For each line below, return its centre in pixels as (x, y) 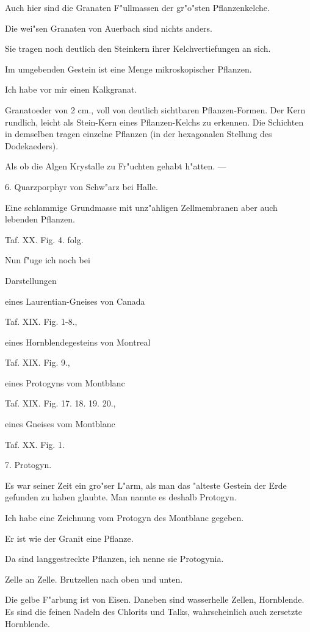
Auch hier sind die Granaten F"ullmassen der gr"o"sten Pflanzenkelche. (137, 7)
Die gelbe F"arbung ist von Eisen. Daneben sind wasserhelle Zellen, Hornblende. (155, 599)
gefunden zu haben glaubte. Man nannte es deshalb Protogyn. (121, 497)
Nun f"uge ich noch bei (48, 260)
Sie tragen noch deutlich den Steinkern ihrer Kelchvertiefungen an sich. (138, 48)
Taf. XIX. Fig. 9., (38, 362)
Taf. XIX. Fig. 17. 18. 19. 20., (60, 403)
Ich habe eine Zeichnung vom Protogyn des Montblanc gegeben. (124, 518)
